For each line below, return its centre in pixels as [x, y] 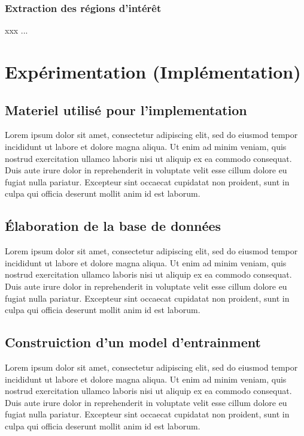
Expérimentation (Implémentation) [153, 71]
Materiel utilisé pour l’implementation [126, 109]
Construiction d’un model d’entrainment [133, 342]
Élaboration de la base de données [113, 226]
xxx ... [16, 30]
